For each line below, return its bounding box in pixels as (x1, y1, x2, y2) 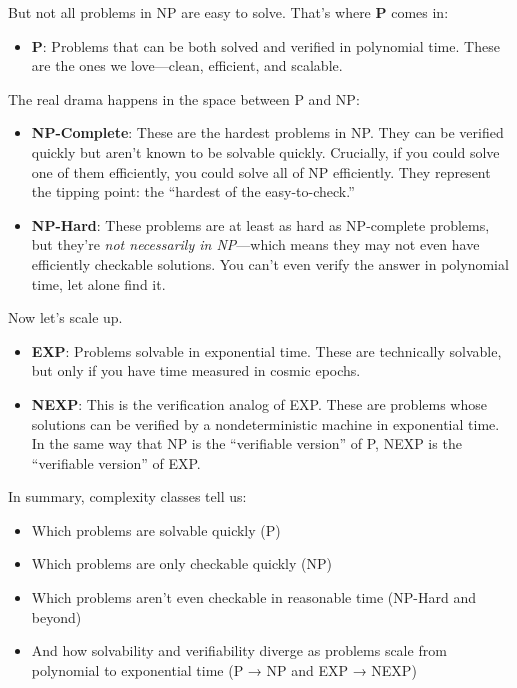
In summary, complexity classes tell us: (8, 486, 247, 507)
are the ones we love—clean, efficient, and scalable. (31, 55, 343, 76)
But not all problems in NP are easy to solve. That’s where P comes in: (8, 2, 449, 22)
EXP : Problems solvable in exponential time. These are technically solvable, (31, 340, 502, 361)
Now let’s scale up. (8, 307, 123, 328)
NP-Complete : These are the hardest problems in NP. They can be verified (31, 122, 504, 143)
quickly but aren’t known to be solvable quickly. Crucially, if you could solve (31, 141, 500, 162)
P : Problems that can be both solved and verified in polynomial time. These (31, 35, 500, 56)
